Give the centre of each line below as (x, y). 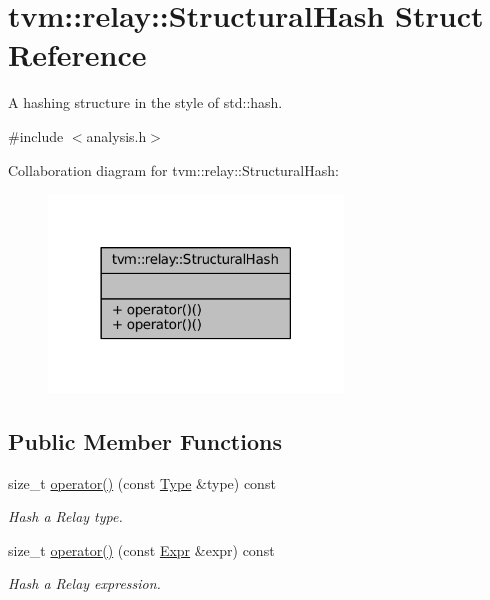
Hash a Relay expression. (84, 583)
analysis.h (116, 135)
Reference (77, 54)
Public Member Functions (145, 440)
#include (36, 135)
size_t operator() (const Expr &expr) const (141, 549)
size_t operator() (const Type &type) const (142, 482)
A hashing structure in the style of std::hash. (145, 102)
